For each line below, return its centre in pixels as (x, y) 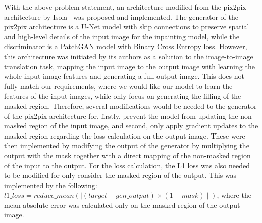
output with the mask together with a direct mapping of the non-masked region (127, 155)
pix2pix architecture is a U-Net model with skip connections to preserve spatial (127, 27)
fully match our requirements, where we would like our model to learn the (118, 86)
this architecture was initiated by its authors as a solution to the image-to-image (129, 56)
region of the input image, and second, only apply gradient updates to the (144, 126)
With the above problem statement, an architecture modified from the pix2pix (125, 7)
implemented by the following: (51, 185)
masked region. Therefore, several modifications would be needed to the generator (130, 105)
